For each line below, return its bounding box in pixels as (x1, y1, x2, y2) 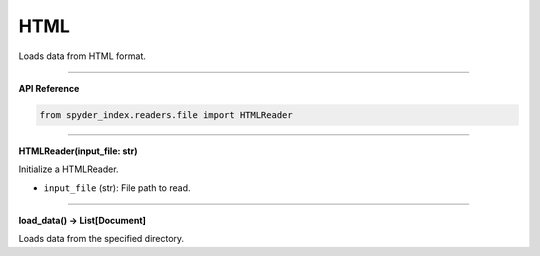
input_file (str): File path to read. (43, 181, 191, 194)
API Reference (18, 82, 80, 94)
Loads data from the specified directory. (18, 233, 185, 245)
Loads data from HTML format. (18, 50, 147, 62)
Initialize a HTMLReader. (18, 163, 119, 175)
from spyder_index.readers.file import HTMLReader (39, 109, 294, 120)
